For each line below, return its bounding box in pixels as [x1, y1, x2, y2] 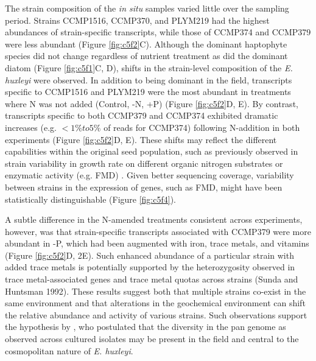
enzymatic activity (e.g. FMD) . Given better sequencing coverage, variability [5, 169, 294, 181]
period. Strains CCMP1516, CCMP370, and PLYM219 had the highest [5, 13, 270, 26]
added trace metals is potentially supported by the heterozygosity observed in [5, 261, 295, 273]
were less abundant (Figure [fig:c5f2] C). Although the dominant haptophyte [5, 37, 287, 50]
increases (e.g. [5, 121, 57, 133]
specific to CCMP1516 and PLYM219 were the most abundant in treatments [5, 85, 291, 98]
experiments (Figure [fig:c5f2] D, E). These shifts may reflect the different [5, 133, 277, 145]
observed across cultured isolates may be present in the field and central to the [5, 332, 299, 345]
